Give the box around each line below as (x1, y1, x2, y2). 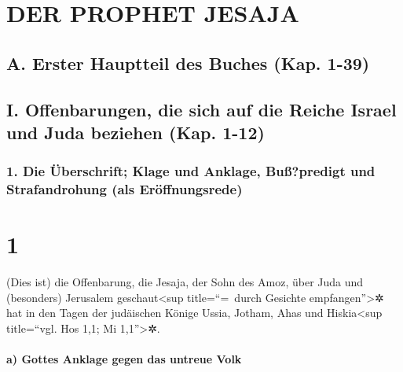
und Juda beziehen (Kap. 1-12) (6, 120, 265, 144)
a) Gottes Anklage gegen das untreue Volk (6, 351, 242, 367)
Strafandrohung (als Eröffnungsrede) (6, 179, 243, 199)
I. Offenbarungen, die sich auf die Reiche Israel (6, 97, 397, 121)
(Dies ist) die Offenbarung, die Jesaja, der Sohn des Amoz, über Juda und (6, 274, 364, 290)
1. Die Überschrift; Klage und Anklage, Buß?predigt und (6, 161, 376, 181)
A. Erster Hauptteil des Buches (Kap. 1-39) (6, 50, 370, 75)
